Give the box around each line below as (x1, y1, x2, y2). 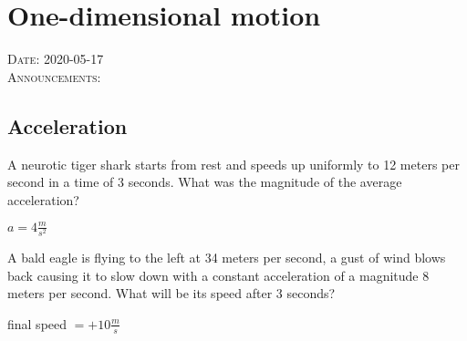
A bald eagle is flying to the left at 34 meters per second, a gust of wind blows (7, 247, 446, 266)
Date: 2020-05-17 (7, 49, 104, 68)
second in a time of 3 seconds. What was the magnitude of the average (7, 172, 402, 191)
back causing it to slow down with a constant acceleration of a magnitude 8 (7, 265, 430, 284)
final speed (7, 314, 67, 333)
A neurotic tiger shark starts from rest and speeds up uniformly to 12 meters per (7, 154, 460, 173)
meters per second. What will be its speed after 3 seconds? (7, 284, 336, 303)
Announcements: (7, 67, 101, 86)
